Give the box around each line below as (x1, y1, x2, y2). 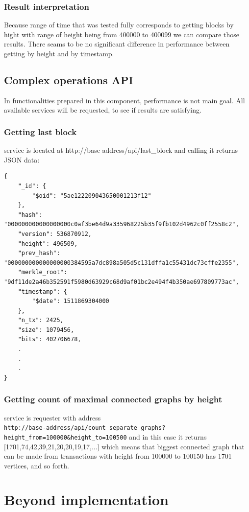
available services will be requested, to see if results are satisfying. (4, 105, 201, 115)
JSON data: (4, 154, 40, 164)
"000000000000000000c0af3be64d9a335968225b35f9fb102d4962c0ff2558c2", (4, 221, 239, 228)
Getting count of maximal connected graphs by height (4, 393, 223, 405)
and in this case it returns (129, 431, 207, 442)
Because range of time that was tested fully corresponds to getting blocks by (4, 20, 234, 30)
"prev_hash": (18, 250, 60, 257)
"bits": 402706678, (18, 336, 81, 343)
